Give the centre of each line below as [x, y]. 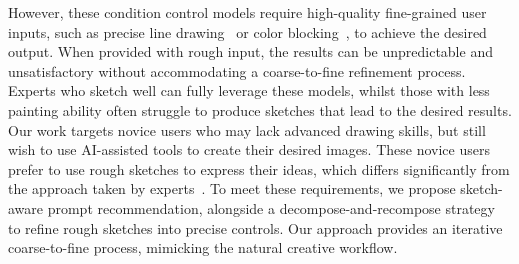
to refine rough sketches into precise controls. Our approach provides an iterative [255, 227]
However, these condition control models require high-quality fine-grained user [247, 12]
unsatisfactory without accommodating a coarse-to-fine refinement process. [237, 70]
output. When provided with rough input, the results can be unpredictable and [250, 51]
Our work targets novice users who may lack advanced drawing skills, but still [247, 129]
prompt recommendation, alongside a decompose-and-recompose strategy [271, 207]
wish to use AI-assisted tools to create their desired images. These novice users [249, 149]
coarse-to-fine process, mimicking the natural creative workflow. [203, 247]
